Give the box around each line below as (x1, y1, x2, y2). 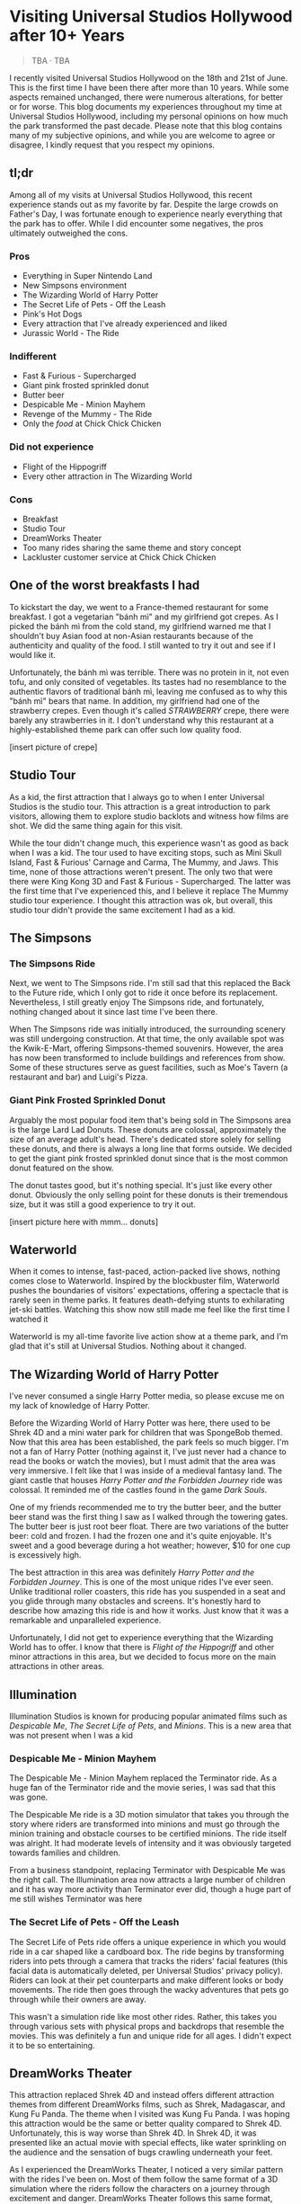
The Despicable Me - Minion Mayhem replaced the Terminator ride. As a (9, 1773, 277, 1783)
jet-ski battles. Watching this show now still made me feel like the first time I (9, 1304, 290, 1315)
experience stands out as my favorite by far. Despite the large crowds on (9, 199, 279, 209)
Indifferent (9, 350, 57, 362)
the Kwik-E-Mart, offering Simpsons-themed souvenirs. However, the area (9, 1043, 284, 1053)
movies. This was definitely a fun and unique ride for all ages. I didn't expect (9, 2030, 292, 2041)
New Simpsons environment (22, 280, 128, 291)
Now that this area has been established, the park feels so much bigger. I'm (9, 1436, 289, 1448)
